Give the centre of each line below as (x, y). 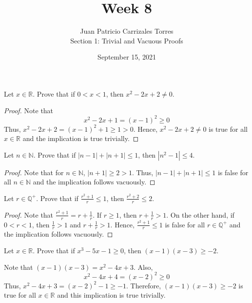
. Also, (143, 267)
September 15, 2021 (127, 57)
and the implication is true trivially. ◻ (81, 138)
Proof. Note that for (34, 172)
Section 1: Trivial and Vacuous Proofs (127, 40)
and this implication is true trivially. (111, 295)
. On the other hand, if (200, 214)
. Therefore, (144, 285)
